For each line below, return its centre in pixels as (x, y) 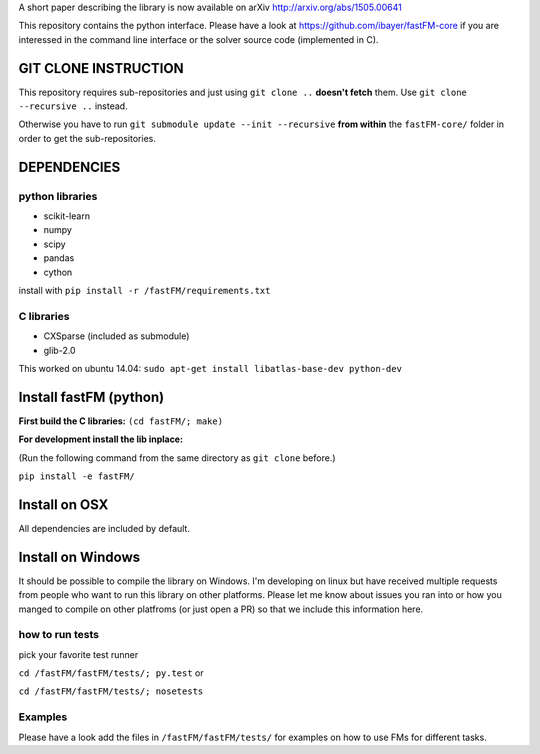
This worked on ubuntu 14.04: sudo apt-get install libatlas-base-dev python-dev (210, 368)
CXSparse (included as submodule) (116, 336)
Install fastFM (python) (91, 396)
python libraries (58, 196)
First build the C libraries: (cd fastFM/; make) (121, 421)
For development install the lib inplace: (101, 439)
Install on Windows (79, 556)
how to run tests (59, 635)
